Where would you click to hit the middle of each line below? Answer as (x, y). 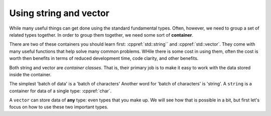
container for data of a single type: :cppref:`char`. (60, 91)
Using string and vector (59, 13)
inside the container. (30, 74)
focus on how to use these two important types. (59, 107)
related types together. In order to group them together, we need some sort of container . (101, 35)
